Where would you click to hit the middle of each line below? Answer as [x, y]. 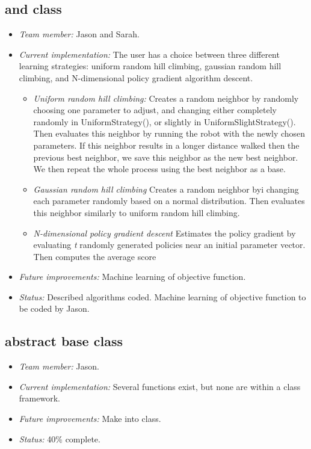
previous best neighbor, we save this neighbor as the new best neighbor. [166, 157]
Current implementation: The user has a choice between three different [149, 54]
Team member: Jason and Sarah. [79, 34]
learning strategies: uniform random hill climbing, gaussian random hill [150, 66]
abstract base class [64, 341]
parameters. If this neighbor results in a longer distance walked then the [166, 145]
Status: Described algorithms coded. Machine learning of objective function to [162, 296]
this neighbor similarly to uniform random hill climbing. [137, 212]
